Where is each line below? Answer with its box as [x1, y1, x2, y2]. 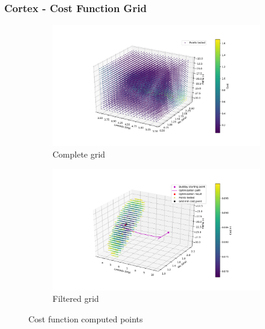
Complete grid [53, 148, 106, 161]
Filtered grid [53, 292, 99, 305]
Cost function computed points [28, 312, 143, 325]
